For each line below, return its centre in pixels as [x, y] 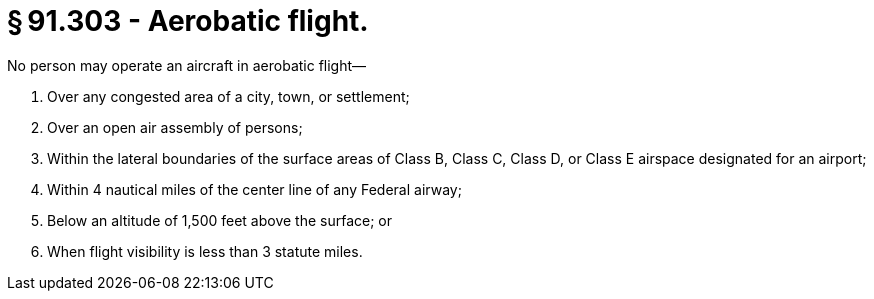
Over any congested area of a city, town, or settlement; [228, 96]
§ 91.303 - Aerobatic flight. [188, 21]
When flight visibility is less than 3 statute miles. [205, 251]
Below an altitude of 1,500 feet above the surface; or [220, 220]
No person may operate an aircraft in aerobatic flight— [187, 65]
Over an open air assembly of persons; [175, 127]
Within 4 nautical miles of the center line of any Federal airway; [254, 189]
